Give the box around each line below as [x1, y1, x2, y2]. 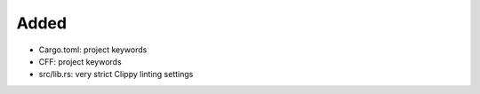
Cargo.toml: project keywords [38, 44, 148, 55]
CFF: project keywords [38, 56, 122, 67]
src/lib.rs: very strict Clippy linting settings [38, 69, 194, 80]
